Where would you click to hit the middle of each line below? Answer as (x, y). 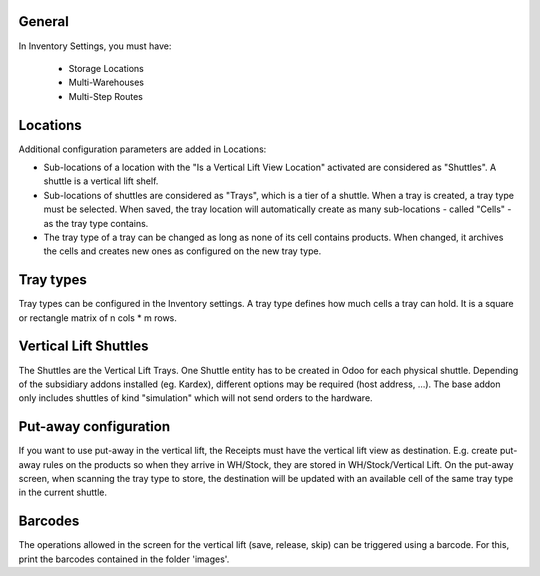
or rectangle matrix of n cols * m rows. (97, 317)
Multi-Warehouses (106, 82)
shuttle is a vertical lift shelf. (101, 181)
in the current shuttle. (63, 492)
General (44, 21)
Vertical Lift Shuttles (83, 346)
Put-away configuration (94, 426)
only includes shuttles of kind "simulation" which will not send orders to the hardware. (196, 398)
